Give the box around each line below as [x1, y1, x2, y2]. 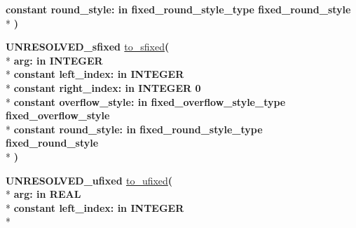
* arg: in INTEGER [6, 53, 103, 67]
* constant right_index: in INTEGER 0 [6, 80, 201, 95]
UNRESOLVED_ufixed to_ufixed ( [6, 173, 173, 187]
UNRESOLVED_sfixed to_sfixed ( [6, 39, 170, 54]
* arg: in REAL [6, 187, 81, 201]
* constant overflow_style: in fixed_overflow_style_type [6, 94, 286, 109]
